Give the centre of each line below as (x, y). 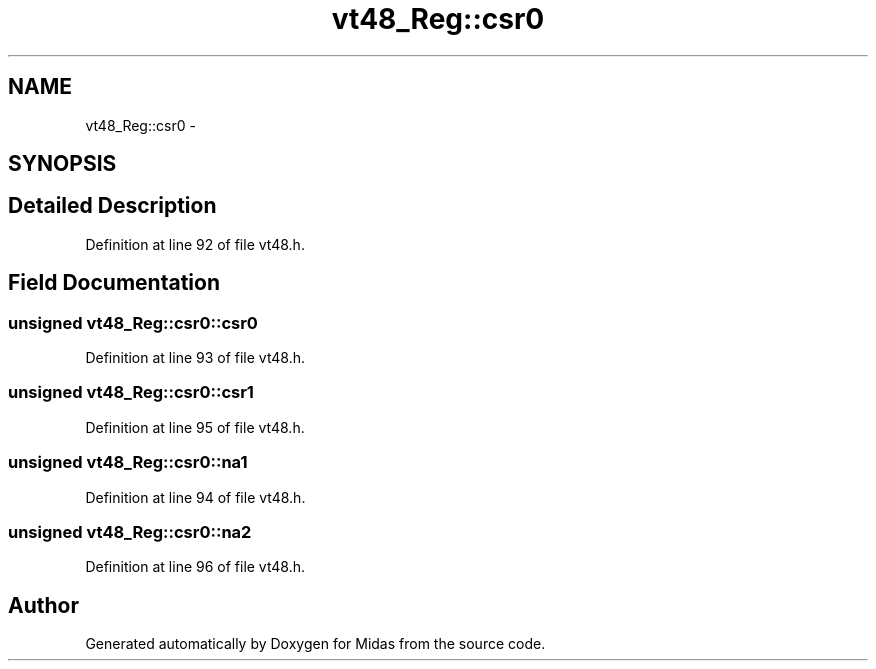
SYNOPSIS (62, 164)
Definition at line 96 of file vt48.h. (195, 567)
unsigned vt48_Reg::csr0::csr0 (133, 322)
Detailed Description (112, 206)
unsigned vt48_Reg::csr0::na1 (128, 462)
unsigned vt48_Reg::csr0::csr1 (131, 392)
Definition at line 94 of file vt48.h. (195, 497)
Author (43, 605)
